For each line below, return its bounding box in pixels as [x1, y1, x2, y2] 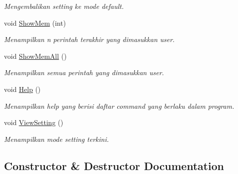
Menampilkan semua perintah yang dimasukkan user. [4, 67, 164, 78]
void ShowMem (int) [4, 17, 66, 28]
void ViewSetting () [4, 117, 64, 128]
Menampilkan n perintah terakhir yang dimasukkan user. [4, 34, 175, 44]
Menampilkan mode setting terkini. [4, 133, 109, 144]
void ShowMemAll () [4, 50, 67, 61]
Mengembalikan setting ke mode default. [4, 1, 124, 11]
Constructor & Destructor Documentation [4, 158, 224, 173]
